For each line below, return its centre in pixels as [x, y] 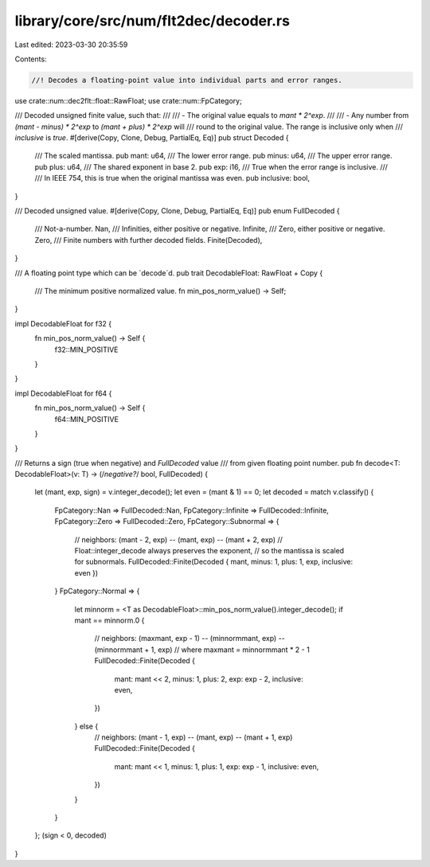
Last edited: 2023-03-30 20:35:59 [71, 45]
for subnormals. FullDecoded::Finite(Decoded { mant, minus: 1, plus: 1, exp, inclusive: [214, 562]
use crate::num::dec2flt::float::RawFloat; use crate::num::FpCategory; [128, 100]
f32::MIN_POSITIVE [86, 350]
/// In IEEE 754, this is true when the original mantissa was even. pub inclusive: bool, [172, 178]
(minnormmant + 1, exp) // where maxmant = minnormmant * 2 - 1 [202, 650]
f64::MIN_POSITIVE [87, 419]
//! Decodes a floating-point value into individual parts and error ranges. [187, 80]
